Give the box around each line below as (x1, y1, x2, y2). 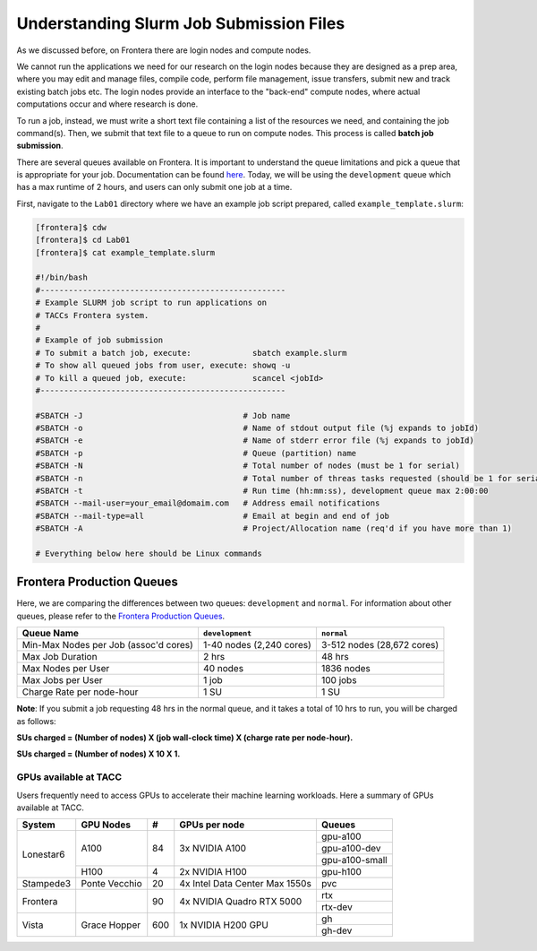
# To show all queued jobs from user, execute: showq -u (35, 360, 291, 371)
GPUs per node (179, 818, 245, 831)
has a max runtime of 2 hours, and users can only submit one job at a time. (16, 182, 293, 193)
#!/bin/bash (35, 272, 89, 282)
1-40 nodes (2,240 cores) (202, 639, 312, 652)
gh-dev (320, 924, 353, 937)
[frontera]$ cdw (35, 222, 107, 232)
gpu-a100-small (320, 854, 388, 867)
